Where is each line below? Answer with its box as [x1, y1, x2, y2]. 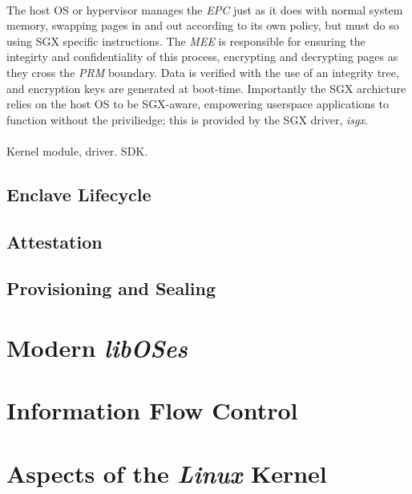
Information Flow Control [6, 394, 298, 427]
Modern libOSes [6, 331, 188, 365]
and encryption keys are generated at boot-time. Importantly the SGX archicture [6, 79, 406, 96]
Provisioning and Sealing [6, 276, 216, 301]
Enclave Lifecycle [6, 181, 151, 206]
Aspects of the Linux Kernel [6, 456, 327, 490]
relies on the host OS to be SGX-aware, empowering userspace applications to [6, 95, 389, 112]
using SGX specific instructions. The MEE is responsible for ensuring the [6, 32, 366, 49]
